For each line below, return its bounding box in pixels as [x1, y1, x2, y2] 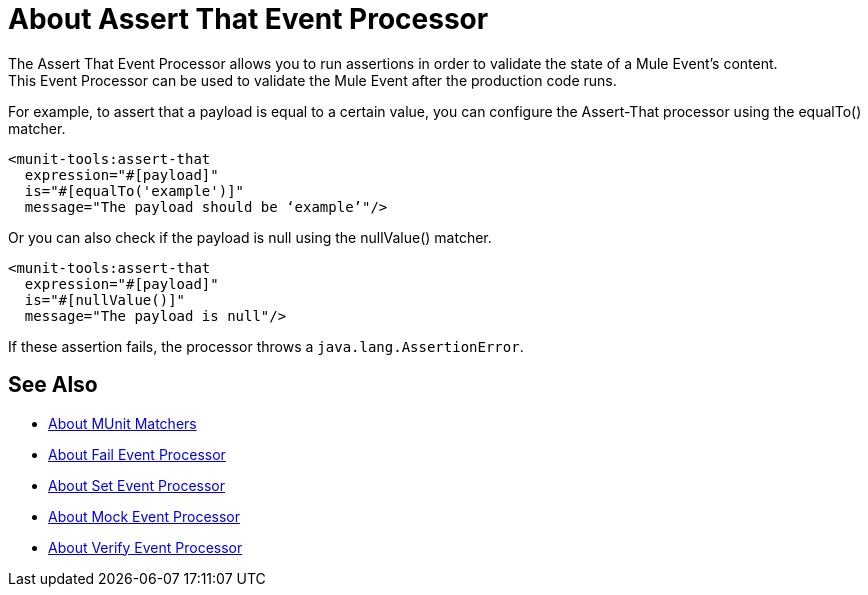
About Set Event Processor [48, 476, 226, 494]
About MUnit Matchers [48, 414, 197, 432]
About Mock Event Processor [48, 507, 241, 525]
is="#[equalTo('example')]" [24, 182, 245, 199]
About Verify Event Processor [48, 538, 243, 556]
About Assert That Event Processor [8, 2, 489, 36]
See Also [8, 372, 98, 398]
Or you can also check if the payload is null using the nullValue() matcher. [8, 228, 492, 246]
